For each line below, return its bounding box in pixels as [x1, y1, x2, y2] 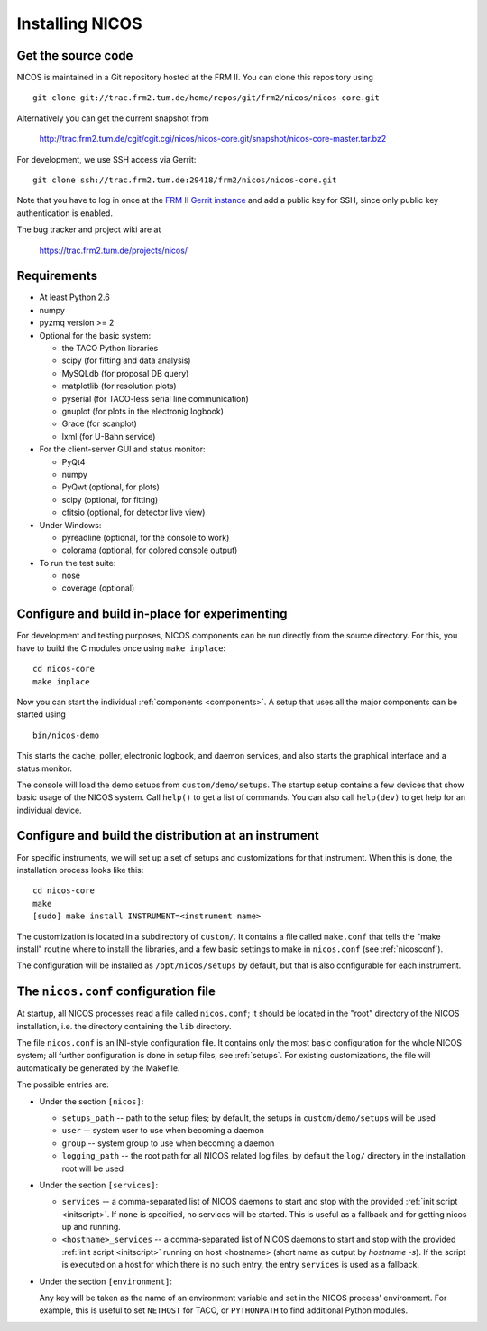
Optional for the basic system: [39, 330, 152, 340]
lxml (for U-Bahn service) [61, 431, 156, 442]
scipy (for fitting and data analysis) [61, 355, 191, 366]
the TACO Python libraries [61, 343, 159, 354]
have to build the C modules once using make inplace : [16, 642, 225, 654]
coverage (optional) [61, 582, 135, 593]
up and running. [61, 1222, 121, 1233]
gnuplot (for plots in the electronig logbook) [61, 406, 225, 416]
